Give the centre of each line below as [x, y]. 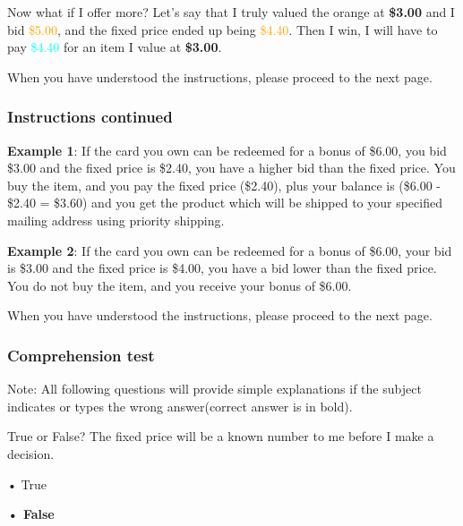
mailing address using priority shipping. [116, 220]
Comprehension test [81, 355]
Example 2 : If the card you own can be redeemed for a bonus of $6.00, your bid [230, 250]
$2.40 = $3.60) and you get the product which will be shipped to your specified [225, 203]
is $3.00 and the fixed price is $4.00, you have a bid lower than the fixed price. [222, 268]
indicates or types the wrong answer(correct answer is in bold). [180, 406]
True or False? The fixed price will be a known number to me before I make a [221, 436]
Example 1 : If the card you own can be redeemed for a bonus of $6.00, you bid [227, 150]
